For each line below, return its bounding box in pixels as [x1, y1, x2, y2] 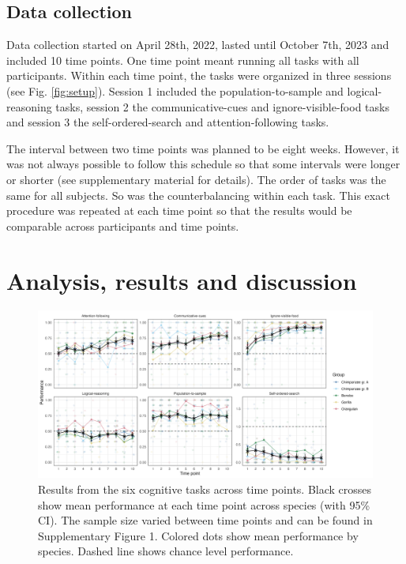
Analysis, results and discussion [6, 264, 357, 296]
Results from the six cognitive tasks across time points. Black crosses [38, 481, 372, 498]
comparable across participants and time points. [6, 217, 239, 234]
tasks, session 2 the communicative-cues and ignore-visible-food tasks [55, 98, 389, 115]
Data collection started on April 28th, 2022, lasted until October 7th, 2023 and [6, 36, 389, 53]
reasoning [6, 98, 52, 115]
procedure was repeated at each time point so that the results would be [6, 202, 352, 219]
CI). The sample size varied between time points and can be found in [38, 512, 373, 528]
